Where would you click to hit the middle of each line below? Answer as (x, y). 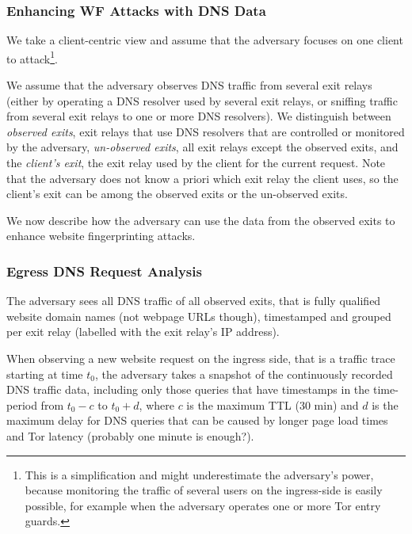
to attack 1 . (32, 57)
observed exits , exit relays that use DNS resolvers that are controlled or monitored (206, 131)
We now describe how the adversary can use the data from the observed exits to (201, 220)
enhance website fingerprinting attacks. (101, 236)
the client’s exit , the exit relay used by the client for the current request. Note (196, 163)
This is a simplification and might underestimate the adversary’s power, (199, 474)
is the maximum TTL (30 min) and (273, 404)
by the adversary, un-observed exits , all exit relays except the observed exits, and (202, 147)
